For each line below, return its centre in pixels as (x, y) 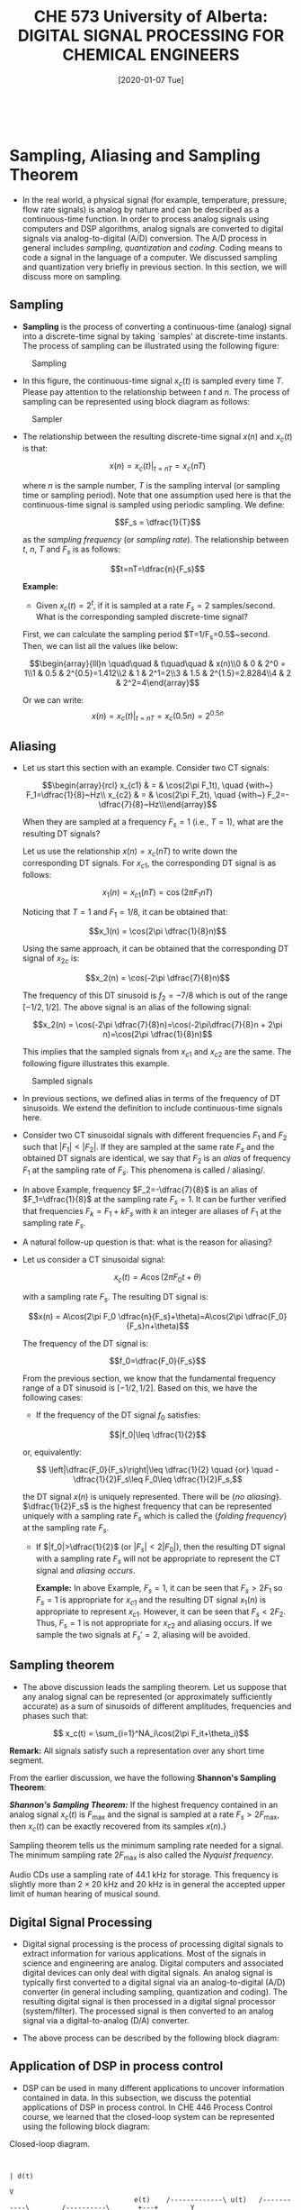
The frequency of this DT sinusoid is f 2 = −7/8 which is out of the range (155, 996)
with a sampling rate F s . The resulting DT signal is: (115, 1298)
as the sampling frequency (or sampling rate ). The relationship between (155, 540)
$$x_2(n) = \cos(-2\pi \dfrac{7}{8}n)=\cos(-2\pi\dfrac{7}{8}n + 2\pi (158, 1024)
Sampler (47, 419)
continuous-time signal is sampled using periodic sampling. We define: (153, 505)
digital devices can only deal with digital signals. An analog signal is (147, 1972)
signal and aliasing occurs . (86, 1570)
